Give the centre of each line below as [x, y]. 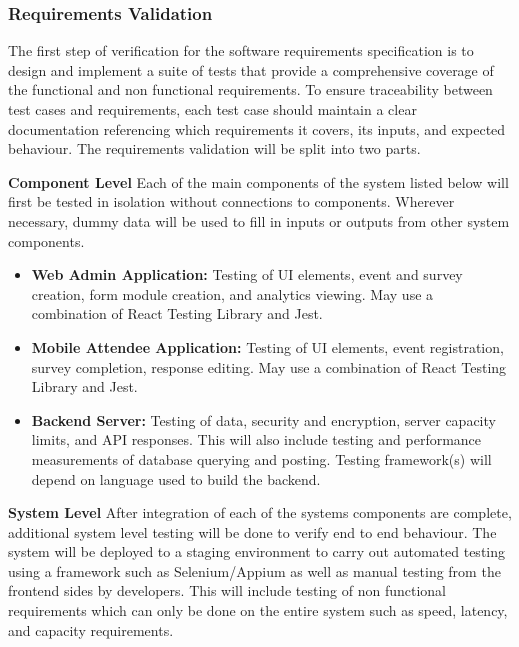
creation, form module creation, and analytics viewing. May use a [232, 293]
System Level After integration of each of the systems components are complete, [260, 512]
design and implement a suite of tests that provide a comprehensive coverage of [251, 69]
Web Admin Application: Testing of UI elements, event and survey [247, 274]
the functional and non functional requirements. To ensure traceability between [250, 89]
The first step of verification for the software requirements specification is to [241, 50]
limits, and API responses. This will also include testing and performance [256, 439]
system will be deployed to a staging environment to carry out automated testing [257, 551]
